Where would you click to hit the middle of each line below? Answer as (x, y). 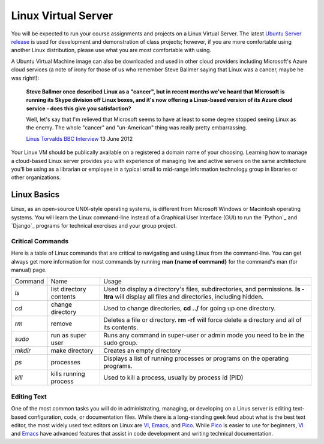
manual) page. (29, 270)
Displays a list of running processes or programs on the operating (196, 358)
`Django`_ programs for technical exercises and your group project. (94, 226)
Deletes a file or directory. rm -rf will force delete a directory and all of (202, 320)
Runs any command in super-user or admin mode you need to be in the (204, 336)
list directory (68, 289)
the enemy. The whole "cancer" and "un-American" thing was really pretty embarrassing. (136, 128)
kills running (68, 374)
